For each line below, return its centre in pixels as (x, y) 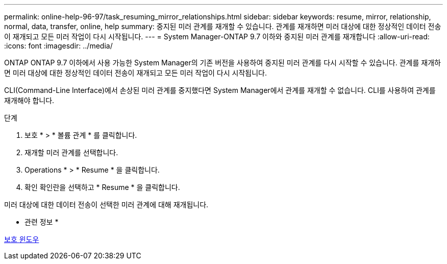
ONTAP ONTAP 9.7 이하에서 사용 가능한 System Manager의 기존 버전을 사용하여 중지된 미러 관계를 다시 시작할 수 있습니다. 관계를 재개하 (222, 63)
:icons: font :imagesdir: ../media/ (58, 46)
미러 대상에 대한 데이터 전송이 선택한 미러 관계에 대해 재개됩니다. (106, 205)
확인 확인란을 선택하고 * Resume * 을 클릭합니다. (102, 187)
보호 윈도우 (22, 239)
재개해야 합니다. (29, 100)
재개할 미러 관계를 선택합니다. (71, 152)
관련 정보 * (42, 222)
